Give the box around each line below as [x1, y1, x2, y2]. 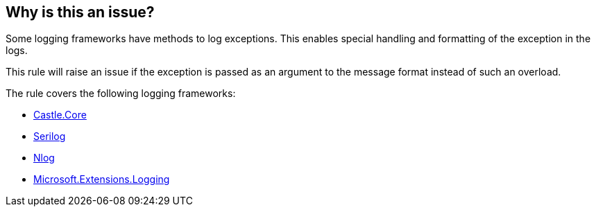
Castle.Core [33, 109, 87, 121]
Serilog [33, 130, 66, 143]
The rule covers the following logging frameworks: [6, 87, 236, 100]
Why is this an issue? [6, 3, 155, 21]
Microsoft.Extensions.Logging [33, 173, 170, 186]
